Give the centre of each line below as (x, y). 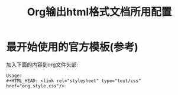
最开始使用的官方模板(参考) (72, 47)
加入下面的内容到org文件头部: (42, 65)
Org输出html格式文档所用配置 (99, 12)
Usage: (14, 76)
